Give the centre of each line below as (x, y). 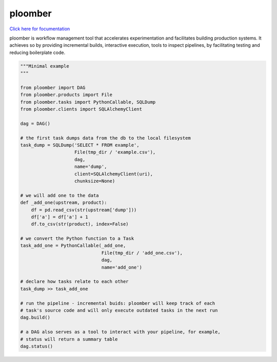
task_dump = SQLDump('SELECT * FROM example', (80, 145)
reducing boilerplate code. (37, 52)
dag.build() (35, 318)
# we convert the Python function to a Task (77, 239)
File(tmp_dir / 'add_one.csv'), (142, 253)
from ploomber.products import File (66, 95)
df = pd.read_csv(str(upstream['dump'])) (84, 210)
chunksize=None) (95, 181)
